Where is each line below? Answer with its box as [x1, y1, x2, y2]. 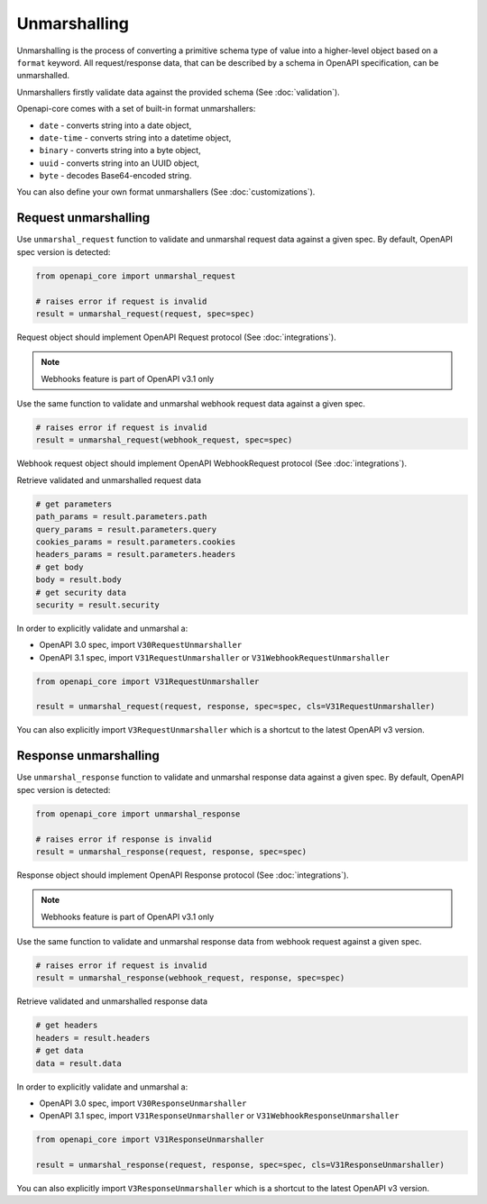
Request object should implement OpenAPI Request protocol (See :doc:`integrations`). [16, 332, 337, 342]
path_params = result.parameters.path [35, 512, 207, 522]
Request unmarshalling [16, 210, 151, 225]
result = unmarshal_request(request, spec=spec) [35, 308, 255, 319]
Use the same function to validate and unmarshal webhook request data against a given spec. [16, 398, 365, 409]
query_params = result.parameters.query [35, 524, 216, 534]
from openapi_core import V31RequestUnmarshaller [35, 676, 260, 687]
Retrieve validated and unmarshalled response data [16, 996, 207, 1007]
